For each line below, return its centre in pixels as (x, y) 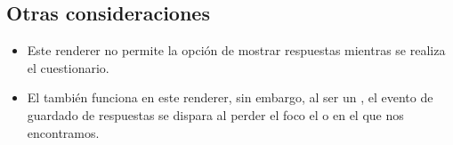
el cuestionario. (68, 67)
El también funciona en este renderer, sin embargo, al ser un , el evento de (230, 97)
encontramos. (63, 132)
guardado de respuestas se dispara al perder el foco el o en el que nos (215, 114)
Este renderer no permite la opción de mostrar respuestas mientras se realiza (236, 50)
